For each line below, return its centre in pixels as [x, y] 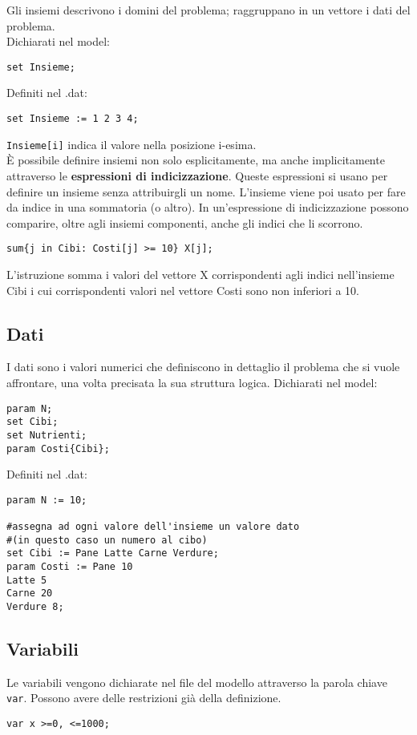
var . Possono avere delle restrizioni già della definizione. [144, 698]
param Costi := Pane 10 [70, 567]
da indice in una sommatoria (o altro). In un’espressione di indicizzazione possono [208, 207]
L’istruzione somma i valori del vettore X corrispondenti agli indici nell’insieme [200, 274]
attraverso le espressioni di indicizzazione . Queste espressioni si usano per [197, 175]
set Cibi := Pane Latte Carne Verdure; [113, 553]
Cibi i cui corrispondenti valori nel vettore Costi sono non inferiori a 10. [183, 290]
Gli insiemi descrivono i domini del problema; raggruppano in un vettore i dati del [208, 10]
